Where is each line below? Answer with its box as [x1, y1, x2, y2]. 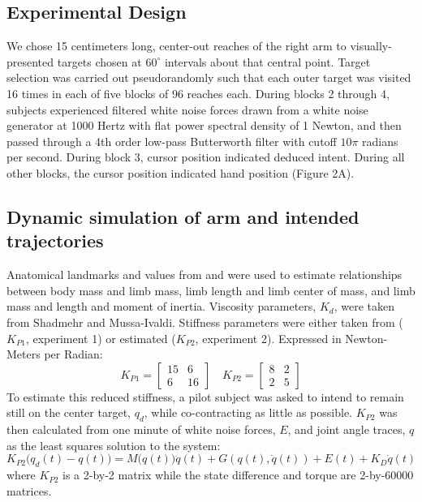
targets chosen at [57, 53, 142, 70]
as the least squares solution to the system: [6, 436, 221, 453]
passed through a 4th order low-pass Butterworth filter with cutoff [6, 132, 337, 149]
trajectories [6, 228, 104, 253]
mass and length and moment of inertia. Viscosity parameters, [6, 298, 316, 315]
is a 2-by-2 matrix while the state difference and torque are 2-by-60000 [62, 466, 414, 483]
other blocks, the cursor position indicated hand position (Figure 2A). [6, 164, 355, 181]
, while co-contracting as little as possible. [144, 404, 352, 421]
